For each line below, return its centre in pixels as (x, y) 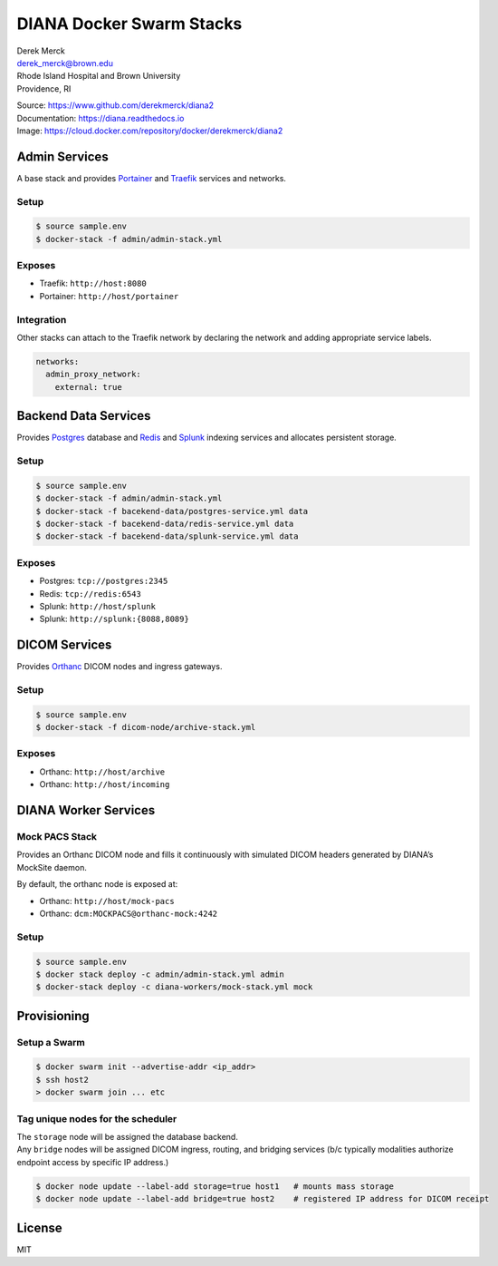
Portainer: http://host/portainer (109, 296)
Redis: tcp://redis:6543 (91, 593)
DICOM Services (64, 645)
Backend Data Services (84, 416)
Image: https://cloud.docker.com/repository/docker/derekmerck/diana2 (150, 131)
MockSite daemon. (52, 867)
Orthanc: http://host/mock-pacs (107, 901)
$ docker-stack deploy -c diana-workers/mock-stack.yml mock (174, 987)
